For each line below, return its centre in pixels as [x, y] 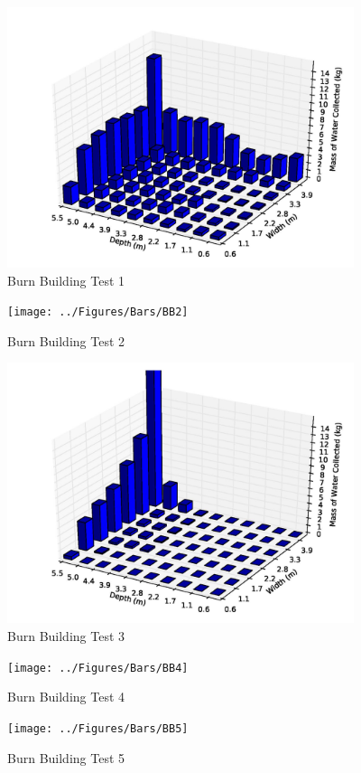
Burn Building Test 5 [66, 757]
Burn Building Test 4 [66, 697]
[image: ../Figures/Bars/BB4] [98, 668]
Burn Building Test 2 [66, 340]
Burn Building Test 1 [66, 280]
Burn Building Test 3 [66, 636]
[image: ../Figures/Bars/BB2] [98, 312]
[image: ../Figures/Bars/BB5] [98, 728]
